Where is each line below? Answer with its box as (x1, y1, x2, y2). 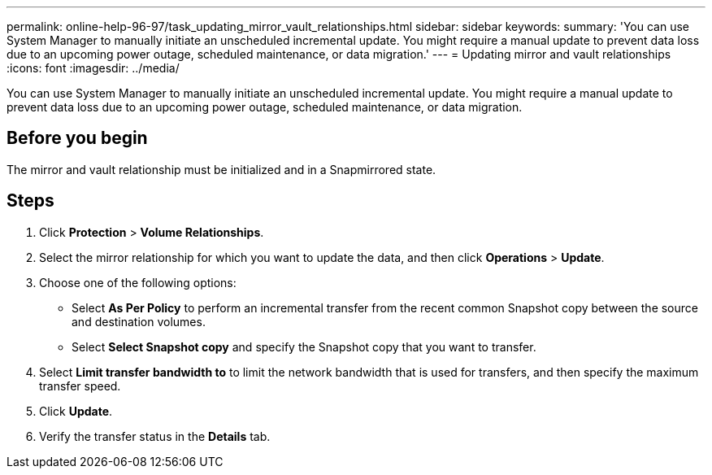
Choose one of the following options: (39, 275, 237, 290)
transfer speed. (39, 378, 121, 393)
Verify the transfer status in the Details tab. (39, 429, 271, 443)
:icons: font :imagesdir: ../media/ (7, 61, 180, 75)
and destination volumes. (72, 314, 206, 329)
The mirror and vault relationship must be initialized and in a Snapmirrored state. (7, 162, 436, 176)
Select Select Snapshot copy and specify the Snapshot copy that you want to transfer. (72, 339, 536, 354)
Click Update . (39, 403, 113, 418)
